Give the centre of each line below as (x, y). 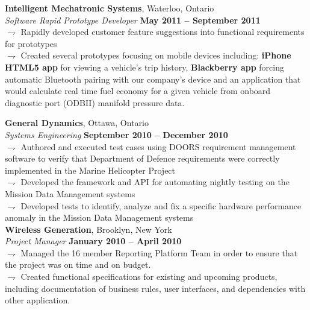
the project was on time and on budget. (78, 264)
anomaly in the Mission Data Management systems (99, 217)
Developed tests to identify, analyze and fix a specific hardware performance (161, 205)
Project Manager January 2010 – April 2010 (93, 241)
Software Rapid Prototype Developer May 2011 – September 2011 (133, 20)
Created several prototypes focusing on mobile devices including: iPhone (156, 55)
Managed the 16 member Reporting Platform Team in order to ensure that (159, 252)
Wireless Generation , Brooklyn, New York (88, 229)
